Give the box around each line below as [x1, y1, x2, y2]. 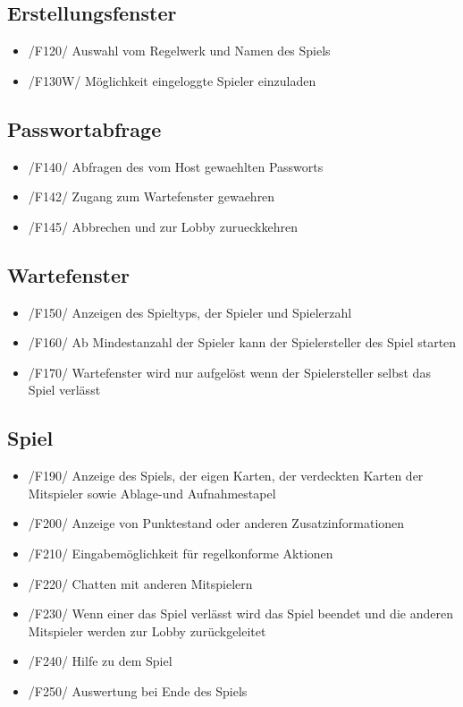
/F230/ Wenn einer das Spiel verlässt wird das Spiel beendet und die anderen [28, 604, 453, 623]
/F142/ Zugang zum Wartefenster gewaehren [28, 187, 275, 206]
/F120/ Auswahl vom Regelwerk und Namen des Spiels [28, 41, 331, 60]
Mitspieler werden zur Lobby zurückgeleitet [28, 621, 266, 640]
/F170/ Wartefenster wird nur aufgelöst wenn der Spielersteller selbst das [28, 362, 431, 381]
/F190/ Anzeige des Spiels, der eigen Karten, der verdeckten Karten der [28, 466, 424, 485]
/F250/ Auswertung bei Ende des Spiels [28, 681, 248, 700]
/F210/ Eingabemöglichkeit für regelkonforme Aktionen [28, 543, 333, 562]
